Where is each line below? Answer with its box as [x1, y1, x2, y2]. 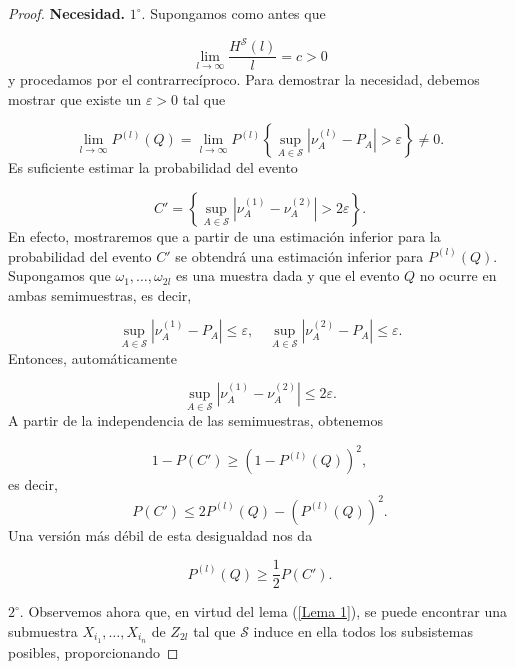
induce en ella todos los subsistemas [253, 620, 473, 641]
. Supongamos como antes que [141, 3, 326, 23]
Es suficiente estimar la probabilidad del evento [8, 157, 298, 178]
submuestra [8, 620, 78, 641]
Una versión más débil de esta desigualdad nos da [8, 524, 313, 545]
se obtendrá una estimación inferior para [175, 245, 424, 266]
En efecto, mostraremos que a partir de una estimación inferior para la [8, 225, 441, 246]
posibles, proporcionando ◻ [8, 641, 179, 662]
